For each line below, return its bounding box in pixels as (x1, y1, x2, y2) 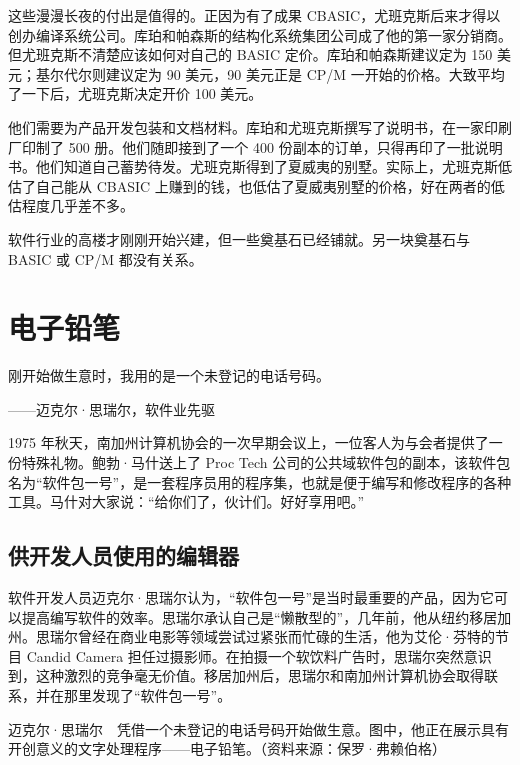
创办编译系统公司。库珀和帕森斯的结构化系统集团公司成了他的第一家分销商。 (8, 24, 512, 45)
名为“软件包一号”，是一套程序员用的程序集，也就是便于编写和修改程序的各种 (8, 471, 512, 492)
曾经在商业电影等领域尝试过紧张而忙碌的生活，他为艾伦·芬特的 (77, 626, 495, 647)
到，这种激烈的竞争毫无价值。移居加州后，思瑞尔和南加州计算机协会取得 (8, 665, 484, 686)
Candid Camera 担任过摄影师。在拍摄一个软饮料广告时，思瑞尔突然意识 (26, 645, 492, 666)
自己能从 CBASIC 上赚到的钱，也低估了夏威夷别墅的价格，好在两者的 (35, 175, 491, 196)
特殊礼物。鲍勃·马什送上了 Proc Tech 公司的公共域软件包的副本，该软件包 (21, 452, 511, 473)
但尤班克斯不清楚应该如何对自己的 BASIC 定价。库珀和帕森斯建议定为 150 (8, 44, 493, 65)
